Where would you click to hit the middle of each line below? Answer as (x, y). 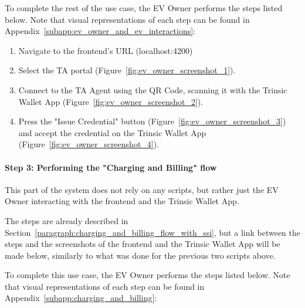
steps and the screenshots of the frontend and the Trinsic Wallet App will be (143, 244)
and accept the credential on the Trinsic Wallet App (112, 132)
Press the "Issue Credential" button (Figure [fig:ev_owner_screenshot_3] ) (152, 121)
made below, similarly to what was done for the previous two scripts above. (140, 255)
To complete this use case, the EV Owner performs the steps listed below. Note (148, 275)
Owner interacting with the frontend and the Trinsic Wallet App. (122, 201)
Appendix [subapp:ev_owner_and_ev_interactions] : (100, 31)
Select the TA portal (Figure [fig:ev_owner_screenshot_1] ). (127, 70)
